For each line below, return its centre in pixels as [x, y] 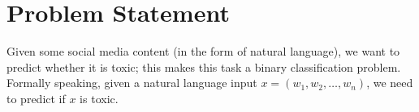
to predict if [36, 98]
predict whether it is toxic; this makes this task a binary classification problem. [204, 66]
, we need [390, 83]
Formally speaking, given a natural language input [132, 83]
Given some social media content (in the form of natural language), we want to [203, 51]
